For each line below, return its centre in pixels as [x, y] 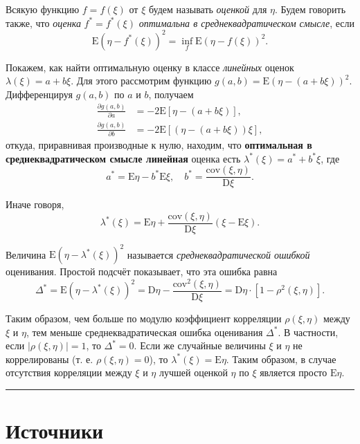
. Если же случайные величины [200, 345]
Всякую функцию [43, 9]
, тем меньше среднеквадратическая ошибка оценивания [144, 332]
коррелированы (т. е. [49, 359]
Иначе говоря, [35, 204]
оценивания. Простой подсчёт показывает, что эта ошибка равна [142, 271]
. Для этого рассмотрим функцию [141, 81]
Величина [26, 254]
